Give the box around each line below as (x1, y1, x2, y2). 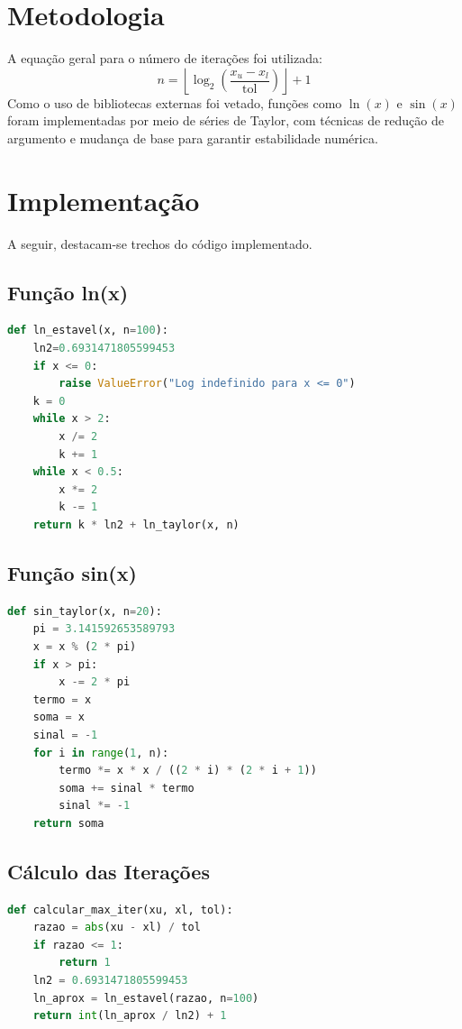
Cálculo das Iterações (7, 857, 210, 885)
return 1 (59, 956, 111, 969)
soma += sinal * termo (59, 781, 195, 795)
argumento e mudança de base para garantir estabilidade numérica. (7, 128, 378, 147)
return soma (32, 816, 104, 830)
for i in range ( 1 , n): (32, 746, 169, 759)
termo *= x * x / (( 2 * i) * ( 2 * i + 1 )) (59, 764, 317, 777)
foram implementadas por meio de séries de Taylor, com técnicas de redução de (7, 111, 444, 130)
